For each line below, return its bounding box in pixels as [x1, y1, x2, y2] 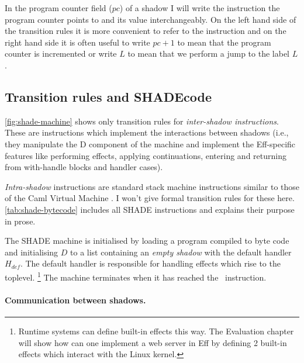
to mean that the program [177, 36, 271, 48]
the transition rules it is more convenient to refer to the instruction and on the [5, 25, 286, 37]
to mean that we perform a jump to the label [127, 47, 289, 60]
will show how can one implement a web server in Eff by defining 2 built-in [18, 336, 287, 348]
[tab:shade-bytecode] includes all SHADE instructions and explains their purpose [5, 203, 295, 215]
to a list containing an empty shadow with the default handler [70, 246, 292, 258]
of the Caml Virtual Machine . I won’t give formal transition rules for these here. [5, 192, 295, 204]
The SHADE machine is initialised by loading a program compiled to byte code [5, 234, 289, 247]
